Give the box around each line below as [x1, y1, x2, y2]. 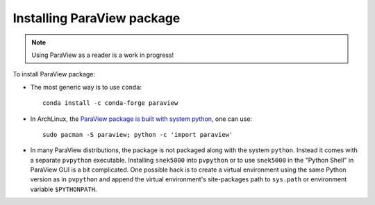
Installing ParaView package [12, 10, 181, 26]
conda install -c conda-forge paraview [42, 99, 178, 107]
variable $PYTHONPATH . [30, 185, 97, 193]
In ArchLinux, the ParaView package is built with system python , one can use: [30, 115, 253, 123]
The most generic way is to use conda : [30, 83, 142, 91]
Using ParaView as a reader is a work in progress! [31, 51, 174, 59]
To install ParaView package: [12, 70, 96, 79]
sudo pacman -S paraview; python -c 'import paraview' [42, 131, 233, 138]
